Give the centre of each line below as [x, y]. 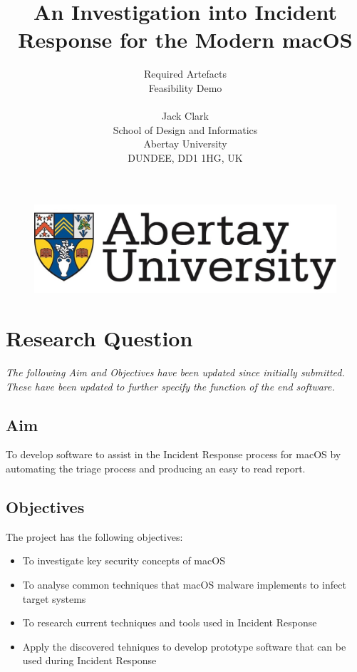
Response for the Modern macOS [185, 40]
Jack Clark [185, 116]
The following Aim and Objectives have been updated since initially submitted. [175, 372]
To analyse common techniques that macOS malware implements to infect [184, 584]
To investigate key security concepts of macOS [124, 560]
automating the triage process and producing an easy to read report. [156, 468]
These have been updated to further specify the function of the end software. [170, 386]
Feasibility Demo [185, 87]
